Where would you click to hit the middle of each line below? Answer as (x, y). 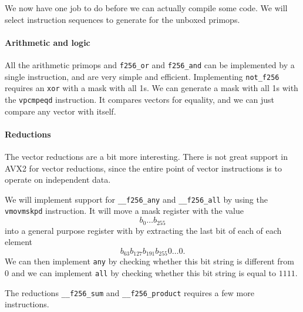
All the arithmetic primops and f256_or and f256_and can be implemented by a (150, 64)
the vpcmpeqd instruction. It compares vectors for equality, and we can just (140, 99)
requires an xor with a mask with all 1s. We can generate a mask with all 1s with (151, 88)
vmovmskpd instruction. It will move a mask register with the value (124, 211)
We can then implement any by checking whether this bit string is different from (149, 261)
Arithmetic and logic (48, 42)
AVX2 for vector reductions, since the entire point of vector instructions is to (143, 168)
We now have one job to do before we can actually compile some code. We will (146, 8)
